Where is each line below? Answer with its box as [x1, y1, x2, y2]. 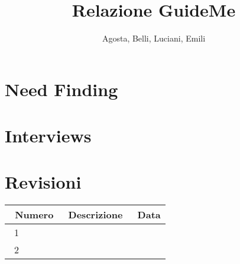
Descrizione [68, 208, 123, 222]
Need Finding [5, 77, 118, 101]
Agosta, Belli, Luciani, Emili [102, 32, 206, 44]
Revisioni [5, 170, 82, 194]
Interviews [5, 123, 92, 148]
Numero [15, 208, 54, 222]
